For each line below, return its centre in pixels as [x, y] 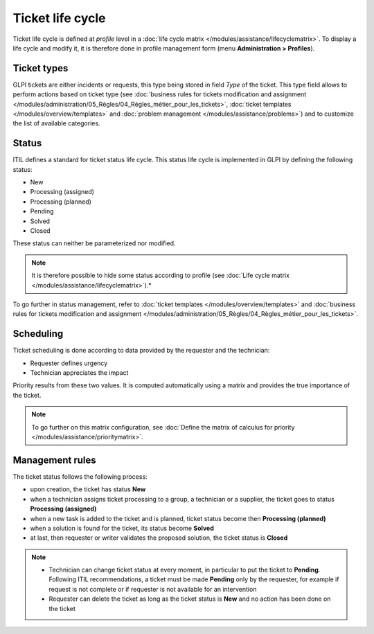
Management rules [54, 460]
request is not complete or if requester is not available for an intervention [153, 589]
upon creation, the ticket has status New [88, 489]
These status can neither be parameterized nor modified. [94, 243]
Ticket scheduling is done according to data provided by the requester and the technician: [141, 351]
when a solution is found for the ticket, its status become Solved [122, 528]
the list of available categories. [56, 123]
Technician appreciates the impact [79, 373]
